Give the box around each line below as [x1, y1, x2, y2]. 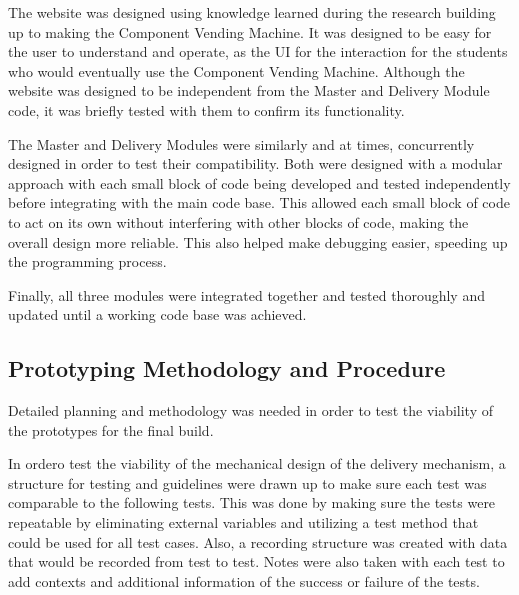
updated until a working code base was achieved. [8, 304, 307, 325]
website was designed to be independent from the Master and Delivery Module [8, 80, 490, 101]
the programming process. [8, 251, 167, 272]
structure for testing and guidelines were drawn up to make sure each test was [8, 472, 487, 493]
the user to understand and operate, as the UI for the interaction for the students [8, 41, 508, 62]
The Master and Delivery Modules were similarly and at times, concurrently [8, 133, 475, 154]
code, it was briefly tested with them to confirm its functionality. [8, 99, 405, 120]
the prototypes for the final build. [8, 419, 214, 440]
